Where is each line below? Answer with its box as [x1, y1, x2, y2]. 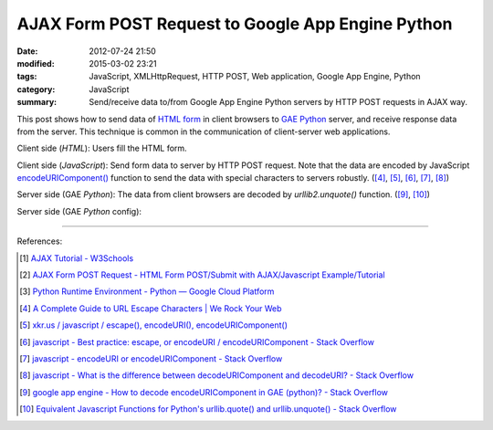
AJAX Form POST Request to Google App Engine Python [16, 14, 453, 34]
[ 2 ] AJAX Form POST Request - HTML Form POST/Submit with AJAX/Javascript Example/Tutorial [19, 269, 385, 280]
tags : [16, 71, 37, 82]
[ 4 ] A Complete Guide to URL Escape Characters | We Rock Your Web [19, 302, 282, 314]
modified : [16, 58, 55, 68]
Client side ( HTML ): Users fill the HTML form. [16, 142, 187, 154]
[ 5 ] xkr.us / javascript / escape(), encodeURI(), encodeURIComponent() [19, 320, 288, 330]
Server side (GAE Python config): [16, 205, 142, 216]
